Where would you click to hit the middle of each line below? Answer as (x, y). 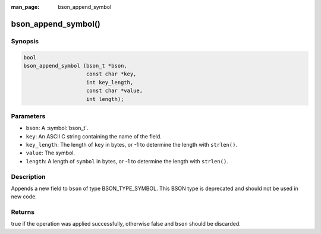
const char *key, (111, 74)
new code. (24, 197)
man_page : (25, 7)
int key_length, (110, 82)
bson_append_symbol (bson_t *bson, (75, 66)
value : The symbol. (51, 153)
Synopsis (25, 41)
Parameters (28, 116)
